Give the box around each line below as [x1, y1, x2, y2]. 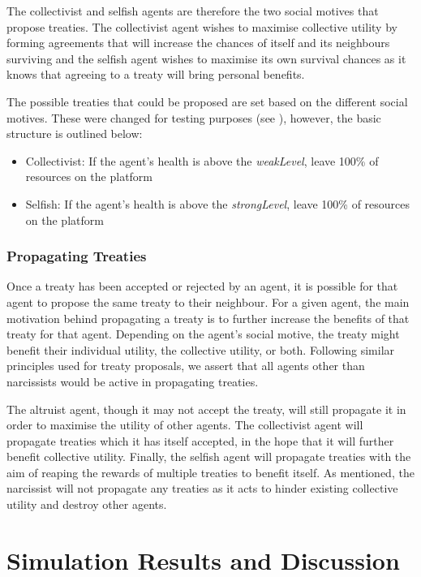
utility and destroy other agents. [6, 496, 167, 513]
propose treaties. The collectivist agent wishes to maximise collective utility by [6, 18, 397, 35]
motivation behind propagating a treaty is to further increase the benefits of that [6, 309, 410, 326]
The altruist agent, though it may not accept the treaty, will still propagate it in [6, 400, 406, 417]
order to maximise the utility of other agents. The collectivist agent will [6, 416, 363, 433]
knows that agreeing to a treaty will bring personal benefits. [6, 66, 305, 83]
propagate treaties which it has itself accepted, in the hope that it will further [6, 432, 394, 449]
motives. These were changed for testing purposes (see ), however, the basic [6, 109, 381, 126]
